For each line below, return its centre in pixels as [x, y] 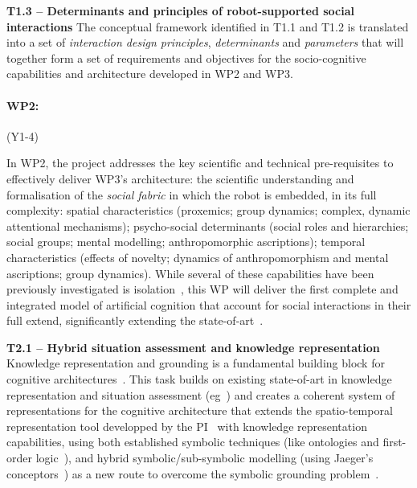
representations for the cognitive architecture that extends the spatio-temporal [200, 410]
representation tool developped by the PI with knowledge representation [187, 426]
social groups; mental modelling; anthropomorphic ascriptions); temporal [186, 242]
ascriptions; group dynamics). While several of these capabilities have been [190, 273]
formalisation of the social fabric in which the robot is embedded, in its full [192, 194]
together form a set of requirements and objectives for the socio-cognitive [186, 57]
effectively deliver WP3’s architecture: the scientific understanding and [180, 178]
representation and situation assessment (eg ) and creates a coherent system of [201, 394]
